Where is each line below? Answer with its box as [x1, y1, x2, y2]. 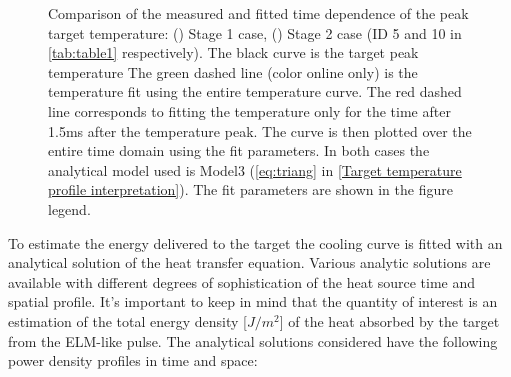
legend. [48, 198, 91, 219]
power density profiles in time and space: [8, 350, 258, 371]
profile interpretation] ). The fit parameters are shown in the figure [48, 179, 453, 200]
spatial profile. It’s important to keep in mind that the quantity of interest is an [8, 291, 498, 312]
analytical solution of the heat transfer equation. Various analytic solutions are [8, 252, 491, 273]
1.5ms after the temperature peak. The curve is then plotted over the [48, 120, 472, 141]
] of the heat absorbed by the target [279, 310, 500, 331]
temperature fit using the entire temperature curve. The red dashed [48, 81, 462, 102]
